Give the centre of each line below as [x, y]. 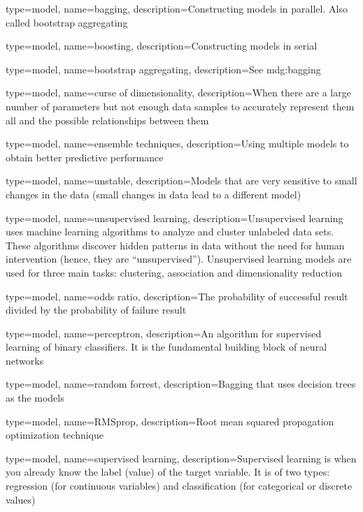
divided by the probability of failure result [96, 310]
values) [21, 499]
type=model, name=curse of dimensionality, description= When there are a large [178, 93]
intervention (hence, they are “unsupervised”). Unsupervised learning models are [179, 259]
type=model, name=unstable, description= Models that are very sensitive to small [181, 181]
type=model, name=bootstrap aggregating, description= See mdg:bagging [163, 69]
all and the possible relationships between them [107, 120]
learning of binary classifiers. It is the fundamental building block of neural [166, 347]
